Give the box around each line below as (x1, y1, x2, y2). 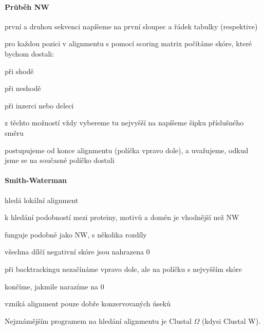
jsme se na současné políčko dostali (5, 155, 115, 166)
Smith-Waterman (5, 175, 67, 186)
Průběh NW (5, 1, 49, 12)
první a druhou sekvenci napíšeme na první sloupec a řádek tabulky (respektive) (5, 21, 258, 31)
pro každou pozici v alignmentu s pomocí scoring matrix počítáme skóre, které (5, 38, 252, 49)
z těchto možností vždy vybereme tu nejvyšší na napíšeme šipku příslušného (5, 117, 244, 128)
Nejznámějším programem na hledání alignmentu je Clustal (5, 315, 192, 326)
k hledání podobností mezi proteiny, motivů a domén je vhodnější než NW (5, 212, 239, 223)
